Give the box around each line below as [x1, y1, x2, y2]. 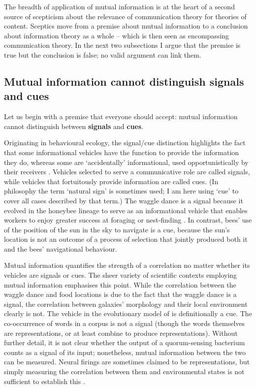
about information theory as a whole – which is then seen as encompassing [4, 30, 229, 40]
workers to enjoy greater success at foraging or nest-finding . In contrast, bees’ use [4, 215, 252, 225]
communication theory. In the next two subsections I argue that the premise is [4, 40, 241, 50]
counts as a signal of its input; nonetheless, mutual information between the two [4, 347, 246, 357]
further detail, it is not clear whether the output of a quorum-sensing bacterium [4, 337, 245, 348]
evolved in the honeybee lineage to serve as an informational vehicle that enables [4, 205, 248, 215]
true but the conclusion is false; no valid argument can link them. [4, 49, 201, 60]
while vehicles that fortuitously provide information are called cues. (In [4, 176, 219, 186]
